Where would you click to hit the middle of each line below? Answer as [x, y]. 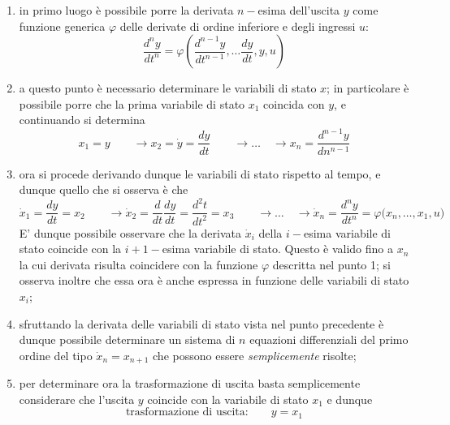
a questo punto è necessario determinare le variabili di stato [168, 88]
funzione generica [62, 26]
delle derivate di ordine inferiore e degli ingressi [238, 26]
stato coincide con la [70, 249]
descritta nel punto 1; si [331, 264]
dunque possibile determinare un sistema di [127, 339]
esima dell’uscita [299, 10]
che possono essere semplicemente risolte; [255, 355]
